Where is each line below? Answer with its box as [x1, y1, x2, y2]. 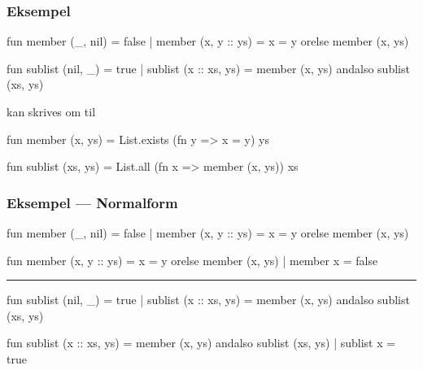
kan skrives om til [7, 103, 96, 120]
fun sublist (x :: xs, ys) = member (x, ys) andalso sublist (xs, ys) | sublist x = [7, 334, 396, 351]
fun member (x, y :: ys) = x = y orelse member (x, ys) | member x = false [7, 251, 378, 268]
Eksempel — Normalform [7, 192, 178, 212]
